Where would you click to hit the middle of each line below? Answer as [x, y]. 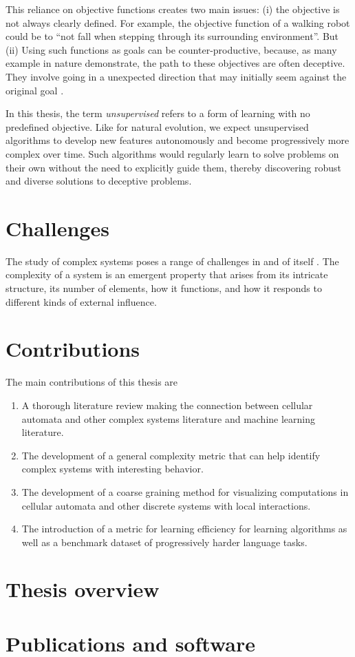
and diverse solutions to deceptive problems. [99, 181]
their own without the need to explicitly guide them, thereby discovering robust [173, 167]
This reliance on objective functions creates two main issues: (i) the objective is [173, 9]
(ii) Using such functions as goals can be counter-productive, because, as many [171, 49]
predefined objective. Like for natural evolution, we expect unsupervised [157, 126]
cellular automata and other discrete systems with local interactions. [166, 505]
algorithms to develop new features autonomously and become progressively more [177, 140]
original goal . [35, 90]
